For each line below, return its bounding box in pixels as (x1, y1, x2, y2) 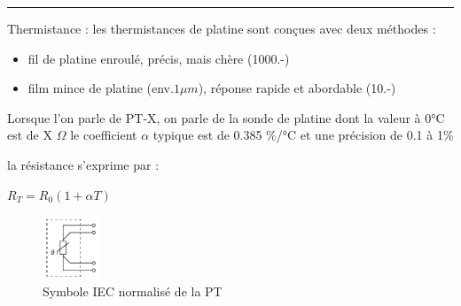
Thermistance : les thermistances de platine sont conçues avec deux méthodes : (7, 19, 436, 37)
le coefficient (70, 126, 137, 144)
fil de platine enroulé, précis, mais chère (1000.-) (27, 49, 290, 67)
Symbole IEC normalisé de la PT (43, 281, 223, 300)
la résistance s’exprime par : (7, 155, 160, 173)
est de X (7, 126, 53, 144)
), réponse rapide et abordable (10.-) (198, 79, 396, 97)
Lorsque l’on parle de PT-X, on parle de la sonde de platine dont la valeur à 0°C (7, 108, 445, 126)
